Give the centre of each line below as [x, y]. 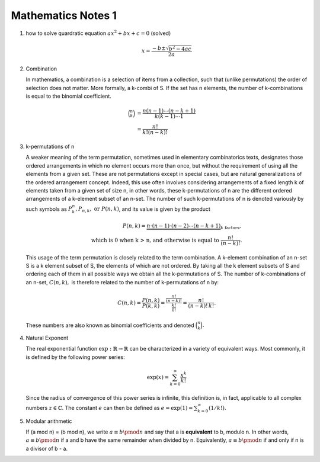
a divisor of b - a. [47, 448]
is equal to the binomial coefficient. [69, 96]
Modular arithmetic [49, 421]
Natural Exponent [47, 338]
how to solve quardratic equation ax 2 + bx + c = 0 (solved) [98, 33]
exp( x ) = [158, 377]
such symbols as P [49, 209]
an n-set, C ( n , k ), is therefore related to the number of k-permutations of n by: [122, 282]
